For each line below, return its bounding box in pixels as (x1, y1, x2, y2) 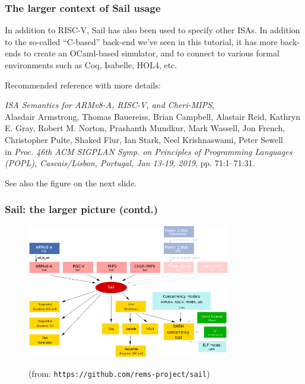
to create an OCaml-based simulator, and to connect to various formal (23, 47, 279, 59)
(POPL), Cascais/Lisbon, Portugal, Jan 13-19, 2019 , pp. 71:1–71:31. (5, 157, 255, 169)
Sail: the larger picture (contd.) (5, 202, 158, 217)
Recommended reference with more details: (5, 78, 161, 91)
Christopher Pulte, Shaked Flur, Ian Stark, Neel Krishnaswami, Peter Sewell (5, 133, 283, 145)
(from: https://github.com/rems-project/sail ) (28, 367, 210, 379)
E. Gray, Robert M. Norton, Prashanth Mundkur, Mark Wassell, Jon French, (5, 122, 285, 134)
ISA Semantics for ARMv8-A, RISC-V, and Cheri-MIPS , (5, 99, 214, 111)
